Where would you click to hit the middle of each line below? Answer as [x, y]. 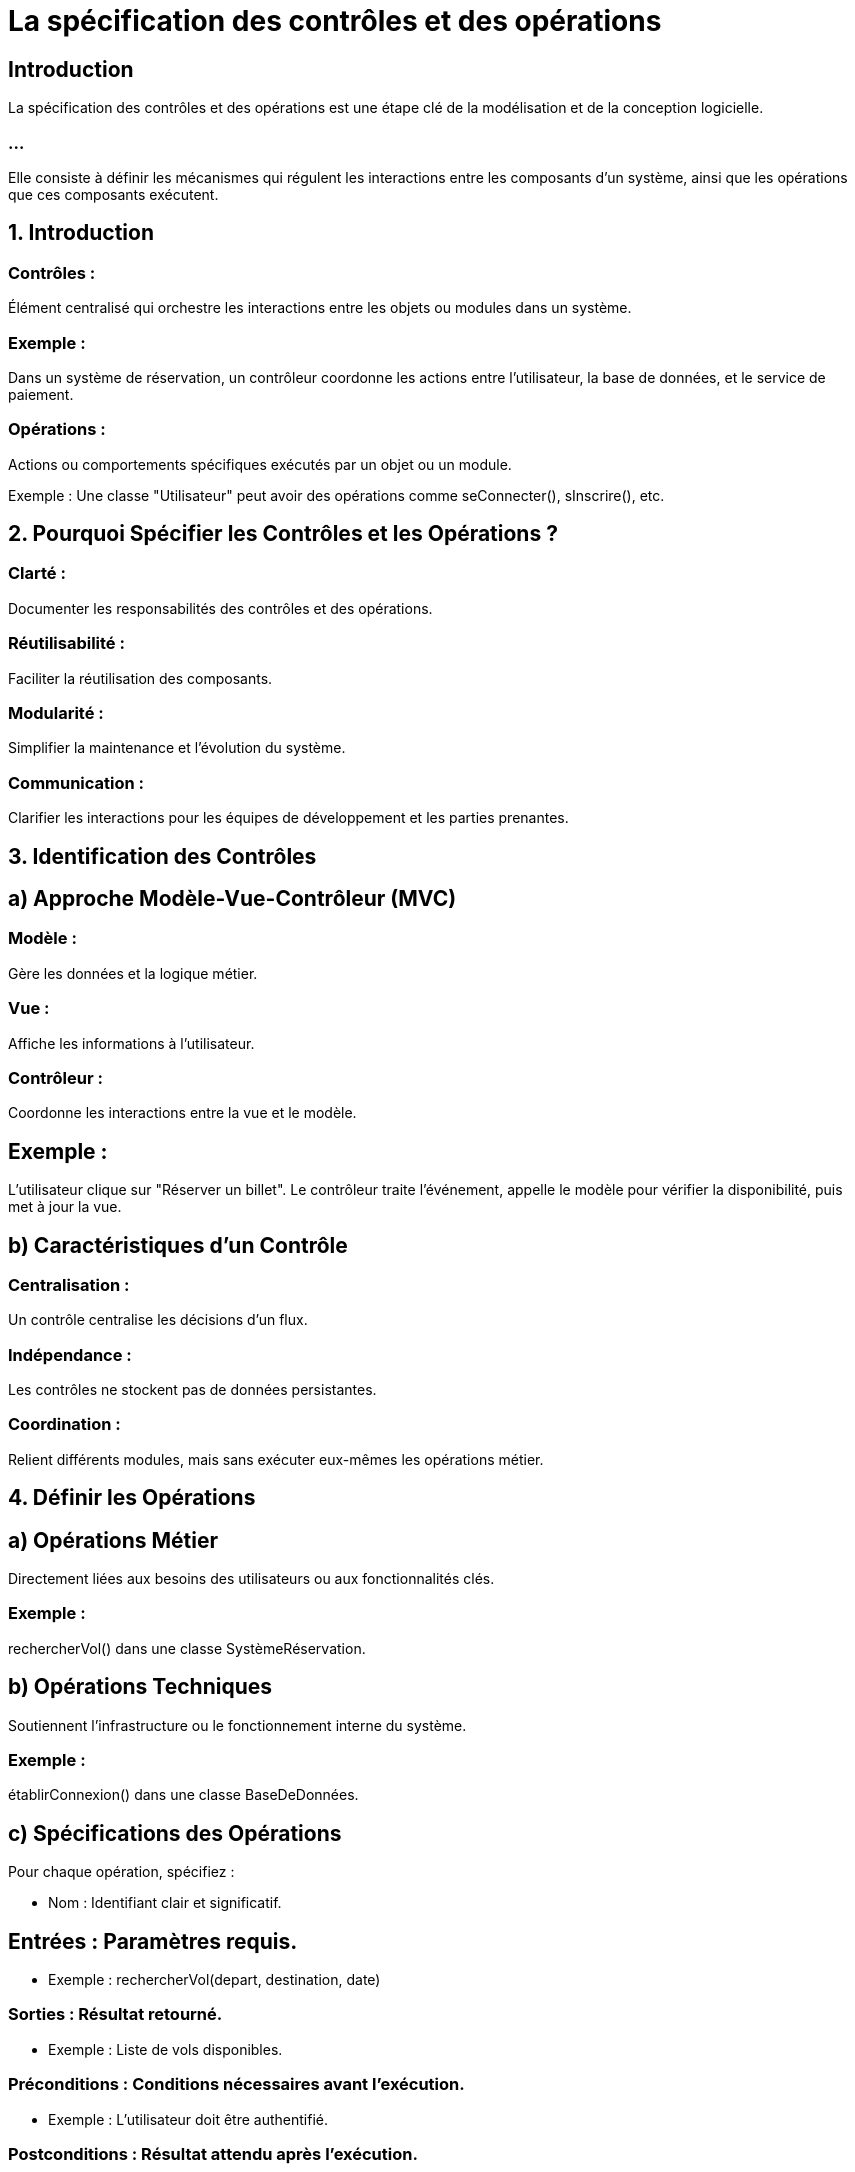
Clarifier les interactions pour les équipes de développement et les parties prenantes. [288, 818]
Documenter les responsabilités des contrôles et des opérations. [220, 608]
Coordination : [64, 1424]
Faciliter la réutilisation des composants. [140, 678]
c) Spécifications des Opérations [175, 1833]
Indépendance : [70, 1354]
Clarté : [37, 573]
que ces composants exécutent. [113, 194]
